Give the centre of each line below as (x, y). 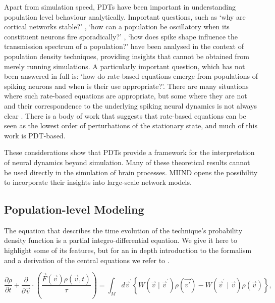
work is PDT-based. (35, 135)
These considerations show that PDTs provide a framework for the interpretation (129, 152)
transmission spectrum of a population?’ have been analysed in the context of (124, 46)
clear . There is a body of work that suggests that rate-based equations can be (125, 115)
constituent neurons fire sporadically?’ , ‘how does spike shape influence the (121, 36)
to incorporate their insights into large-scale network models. (98, 182)
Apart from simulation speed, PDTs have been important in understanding (120, 7)
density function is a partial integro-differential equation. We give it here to (121, 240)
